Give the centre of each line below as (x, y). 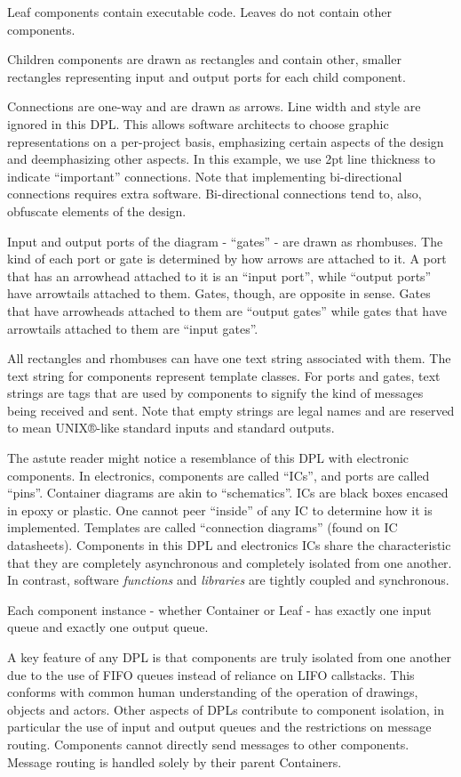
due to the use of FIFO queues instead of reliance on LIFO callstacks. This (211, 674)
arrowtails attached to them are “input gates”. (133, 328)
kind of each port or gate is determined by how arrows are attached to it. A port (227, 259)
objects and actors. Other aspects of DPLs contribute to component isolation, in (226, 709)
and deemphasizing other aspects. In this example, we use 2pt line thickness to (221, 159)
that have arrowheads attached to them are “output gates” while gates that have (227, 310)
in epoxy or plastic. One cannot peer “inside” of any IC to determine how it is (220, 510)
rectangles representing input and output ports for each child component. (207, 76)
